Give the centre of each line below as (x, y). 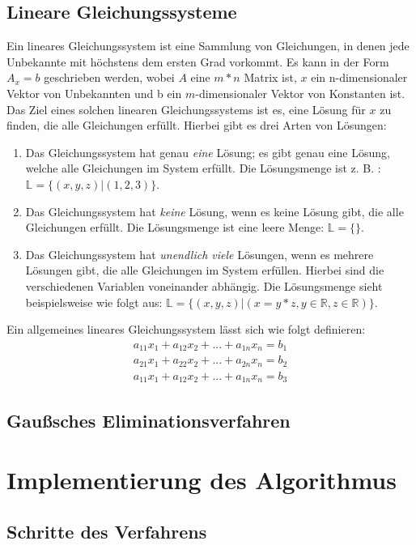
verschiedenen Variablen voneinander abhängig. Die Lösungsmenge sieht (204, 285)
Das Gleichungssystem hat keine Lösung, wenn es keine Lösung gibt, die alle (214, 211)
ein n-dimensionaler (359, 77)
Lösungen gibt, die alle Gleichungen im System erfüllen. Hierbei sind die (205, 270)
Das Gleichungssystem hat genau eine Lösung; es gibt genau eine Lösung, (208, 152)
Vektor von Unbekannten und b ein (94, 93)
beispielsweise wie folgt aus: (94, 302)
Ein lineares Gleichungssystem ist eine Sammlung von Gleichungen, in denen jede (208, 46)
